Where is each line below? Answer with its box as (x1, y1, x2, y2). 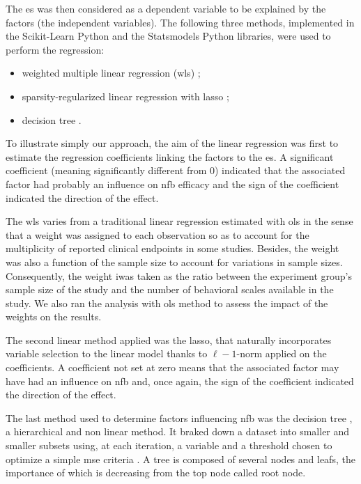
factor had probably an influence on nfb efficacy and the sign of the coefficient (6, 176, 339, 191)
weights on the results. (6, 309, 102, 324)
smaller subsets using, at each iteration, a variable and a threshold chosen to (6, 438, 332, 453)
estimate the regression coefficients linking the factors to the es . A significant (6, 149, 334, 164)
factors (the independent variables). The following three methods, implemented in (6, 15, 355, 29)
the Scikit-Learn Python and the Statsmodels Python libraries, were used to (6, 29, 331, 43)
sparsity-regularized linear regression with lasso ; (22, 88, 229, 103)
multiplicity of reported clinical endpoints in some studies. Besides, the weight (6, 241, 339, 256)
